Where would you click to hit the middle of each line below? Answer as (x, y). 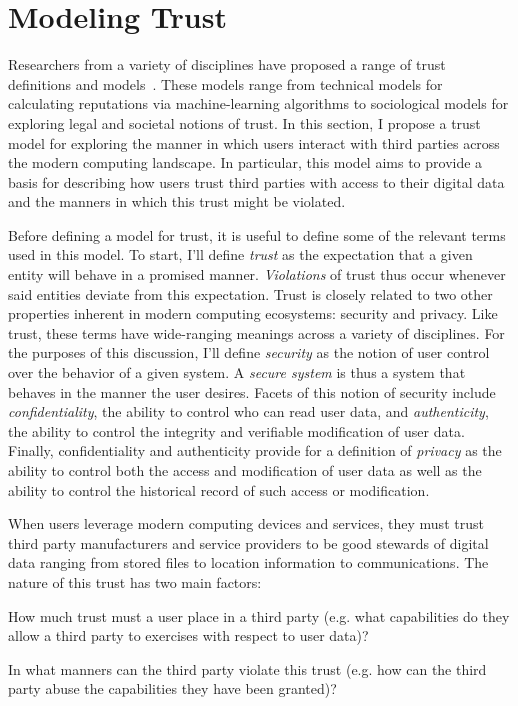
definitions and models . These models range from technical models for (225, 83)
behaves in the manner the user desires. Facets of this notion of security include (252, 391)
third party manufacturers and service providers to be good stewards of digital (248, 542)
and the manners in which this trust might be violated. (177, 201)
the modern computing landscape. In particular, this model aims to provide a (245, 162)
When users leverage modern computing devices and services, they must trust (246, 523)
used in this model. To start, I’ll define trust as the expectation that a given (240, 254)
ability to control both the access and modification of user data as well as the (245, 470)
